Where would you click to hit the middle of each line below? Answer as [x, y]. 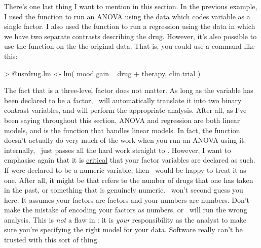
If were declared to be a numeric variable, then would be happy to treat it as [125, 169]
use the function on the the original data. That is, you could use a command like [129, 46]
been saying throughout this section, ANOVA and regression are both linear [122, 120]
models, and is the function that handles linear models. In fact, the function [122, 130]
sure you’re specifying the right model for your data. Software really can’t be [123, 229]
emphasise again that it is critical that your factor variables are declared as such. [130, 160]
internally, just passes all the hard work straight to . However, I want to [118, 150]
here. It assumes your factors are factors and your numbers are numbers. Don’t [127, 199]
